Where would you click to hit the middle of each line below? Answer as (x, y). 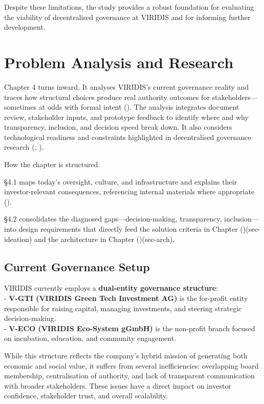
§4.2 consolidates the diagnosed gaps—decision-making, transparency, (113, 219)
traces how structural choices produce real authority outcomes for (107, 97)
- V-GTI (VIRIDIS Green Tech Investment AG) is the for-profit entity (126, 298)
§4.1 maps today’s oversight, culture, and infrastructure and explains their (121, 181)
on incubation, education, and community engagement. (90, 338)
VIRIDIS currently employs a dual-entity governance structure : (111, 288)
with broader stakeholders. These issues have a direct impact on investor (118, 385)
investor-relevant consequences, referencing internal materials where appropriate (129, 191)
